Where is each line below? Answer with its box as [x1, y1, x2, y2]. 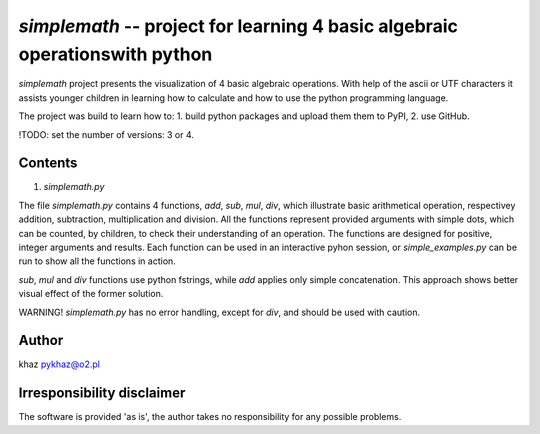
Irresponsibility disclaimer [18, 385, 186, 402]
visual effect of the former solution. [18, 288, 164, 300]
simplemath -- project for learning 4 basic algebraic [18, 15, 459, 37]
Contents [18, 155, 78, 172]
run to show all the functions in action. [18, 255, 177, 267]
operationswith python [18, 43, 213, 65]
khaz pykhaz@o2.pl [18, 358, 100, 370]
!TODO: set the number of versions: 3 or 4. [18, 128, 195, 140]
